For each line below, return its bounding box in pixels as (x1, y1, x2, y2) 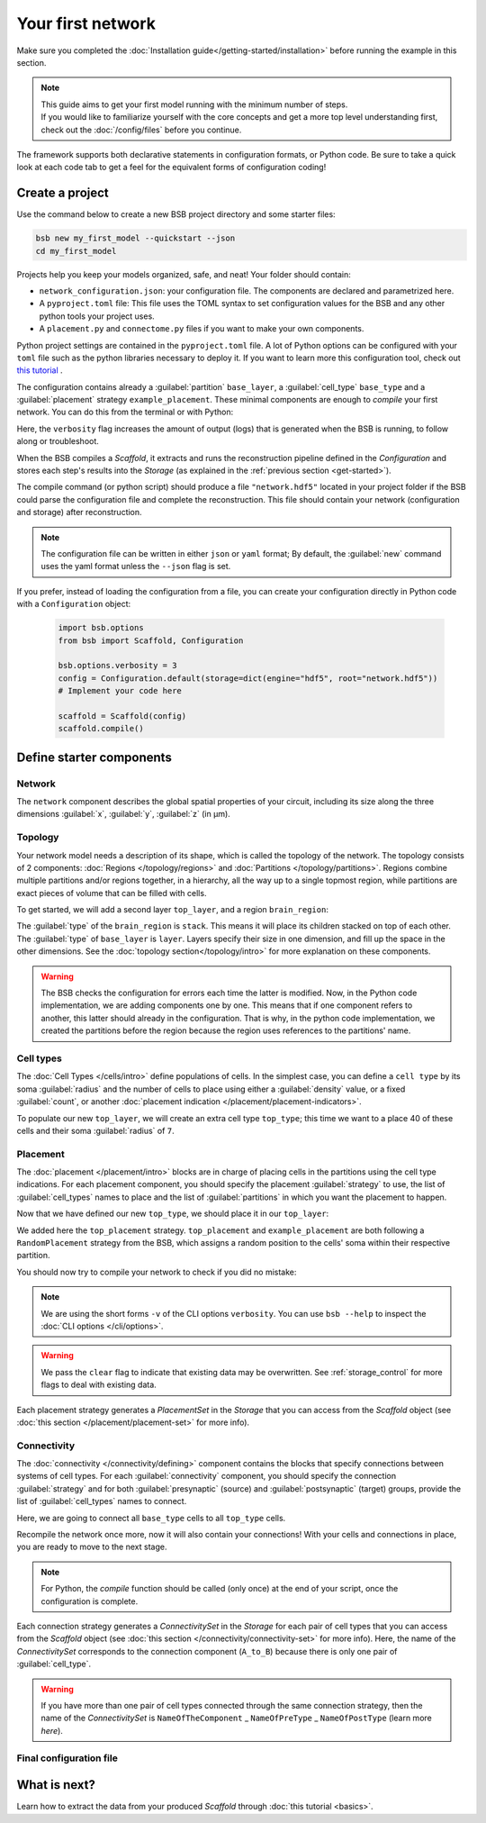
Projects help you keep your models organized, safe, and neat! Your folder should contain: (16, 268, 351, 279)
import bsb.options (58, 622, 144, 633)
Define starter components (16, 749, 173, 765)
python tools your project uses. (39, 311, 155, 322)
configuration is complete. (40, 1595, 139, 1607)
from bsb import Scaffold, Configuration (58, 635, 244, 646)
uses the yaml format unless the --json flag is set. (40, 561, 231, 572)
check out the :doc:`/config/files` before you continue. (40, 124, 242, 135)
